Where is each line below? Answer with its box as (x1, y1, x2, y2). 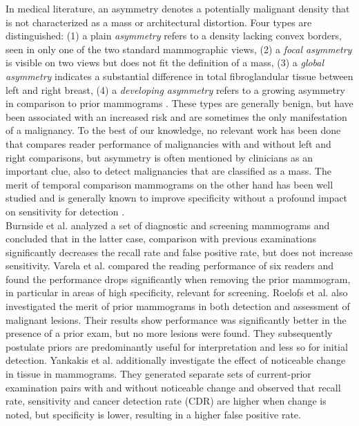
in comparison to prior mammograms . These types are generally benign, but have (6, 96, 353, 110)
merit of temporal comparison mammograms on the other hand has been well (6, 177, 333, 191)
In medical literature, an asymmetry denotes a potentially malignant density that (6, 1, 350, 15)
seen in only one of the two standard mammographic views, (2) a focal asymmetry (6, 41, 352, 56)
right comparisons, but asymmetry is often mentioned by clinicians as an (6, 150, 313, 164)
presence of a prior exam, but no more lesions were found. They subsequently (6, 326, 333, 340)
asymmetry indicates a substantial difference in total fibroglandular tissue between (6, 68, 353, 83)
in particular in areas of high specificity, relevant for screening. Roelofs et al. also (6, 285, 348, 300)
